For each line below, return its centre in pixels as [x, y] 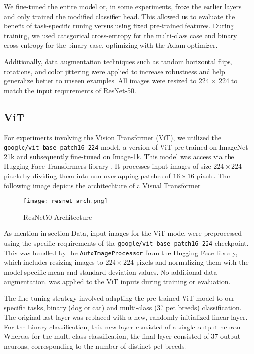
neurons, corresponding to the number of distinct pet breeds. [95, 346]
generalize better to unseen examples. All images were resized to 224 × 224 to [121, 81]
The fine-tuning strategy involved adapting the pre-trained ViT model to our [119, 298]
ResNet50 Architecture [58, 216]
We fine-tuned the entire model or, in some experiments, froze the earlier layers [123, 6]
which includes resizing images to [54, 262]
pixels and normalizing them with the [192, 262]
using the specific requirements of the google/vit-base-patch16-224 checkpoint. [126, 243]
